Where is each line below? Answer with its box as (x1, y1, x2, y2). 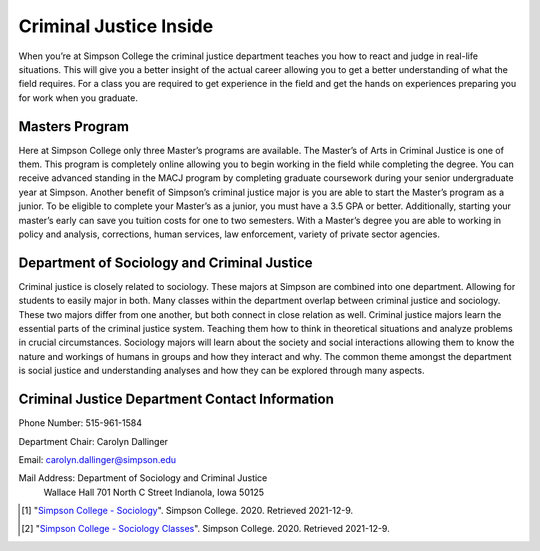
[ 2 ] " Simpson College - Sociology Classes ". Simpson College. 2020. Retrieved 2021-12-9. (21, 523, 390, 535)
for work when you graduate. (18, 91, 139, 104)
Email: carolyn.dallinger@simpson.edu (18, 453, 177, 465)
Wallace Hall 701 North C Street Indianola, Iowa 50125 (43, 486, 265, 498)
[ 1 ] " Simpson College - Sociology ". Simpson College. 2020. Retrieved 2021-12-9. (21, 505, 354, 517)
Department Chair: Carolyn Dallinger (18, 435, 169, 447)
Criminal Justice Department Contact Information (18, 391, 334, 408)
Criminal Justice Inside (18, 15, 214, 37)
